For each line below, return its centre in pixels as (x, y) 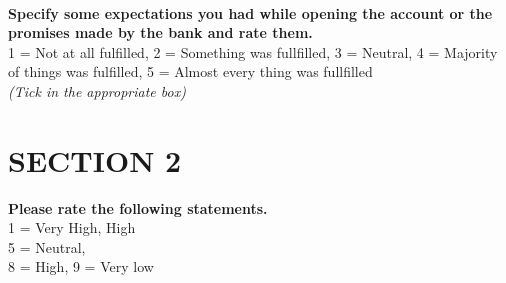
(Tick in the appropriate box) (97, 90)
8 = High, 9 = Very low (81, 266)
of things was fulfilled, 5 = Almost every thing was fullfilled (190, 71)
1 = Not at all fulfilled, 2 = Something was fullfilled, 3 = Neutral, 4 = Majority (253, 51)
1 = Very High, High (72, 227)
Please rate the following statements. (138, 207)
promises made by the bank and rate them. (160, 32)
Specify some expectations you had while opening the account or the (250, 12)
